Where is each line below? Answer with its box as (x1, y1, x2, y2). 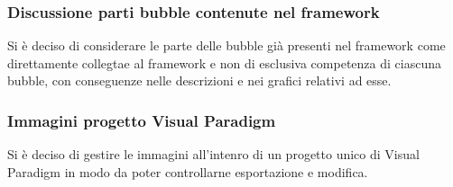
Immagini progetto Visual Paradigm (7, 109, 276, 131)
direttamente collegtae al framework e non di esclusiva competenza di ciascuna (7, 53, 441, 72)
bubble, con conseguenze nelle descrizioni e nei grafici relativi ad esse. (7, 71, 392, 90)
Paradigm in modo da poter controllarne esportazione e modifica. (7, 162, 368, 181)
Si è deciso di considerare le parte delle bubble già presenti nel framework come (7, 36, 446, 55)
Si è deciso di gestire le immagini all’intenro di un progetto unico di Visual (7, 145, 420, 164)
